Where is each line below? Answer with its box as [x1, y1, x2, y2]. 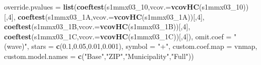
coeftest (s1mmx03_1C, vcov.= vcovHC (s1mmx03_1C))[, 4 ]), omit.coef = [4, 31, 232, 41]
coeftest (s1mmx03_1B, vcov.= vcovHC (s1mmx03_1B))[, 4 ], [4, 21, 190, 32]
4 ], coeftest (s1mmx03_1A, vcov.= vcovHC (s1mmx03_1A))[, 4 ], [8, 11, 205, 22]
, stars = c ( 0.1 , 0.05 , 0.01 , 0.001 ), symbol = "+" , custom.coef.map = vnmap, [27, 41, 257, 51]
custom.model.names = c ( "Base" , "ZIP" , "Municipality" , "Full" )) [4, 50, 194, 61]
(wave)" [4, 41, 27, 51]
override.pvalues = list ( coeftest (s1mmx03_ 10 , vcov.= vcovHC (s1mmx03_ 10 [4, 2, 243, 12]
